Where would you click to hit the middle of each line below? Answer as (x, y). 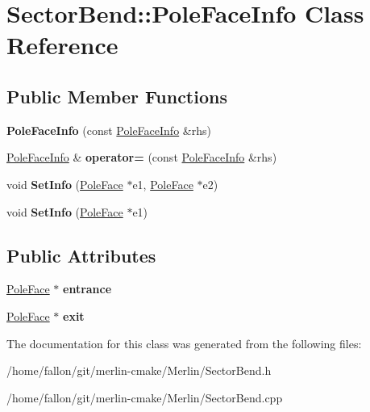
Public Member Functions (117, 96)
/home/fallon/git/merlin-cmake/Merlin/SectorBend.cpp (145, 397)
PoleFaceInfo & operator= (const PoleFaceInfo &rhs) (142, 157)
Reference (62, 45)
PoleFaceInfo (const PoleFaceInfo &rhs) (109, 130)
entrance (87, 289)
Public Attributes (81, 255)
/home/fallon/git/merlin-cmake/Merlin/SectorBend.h (139, 370)
